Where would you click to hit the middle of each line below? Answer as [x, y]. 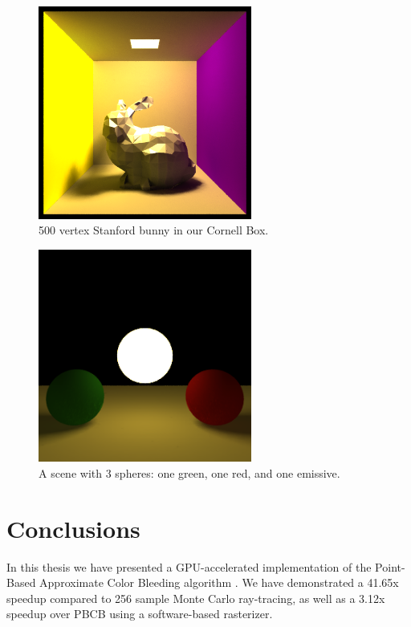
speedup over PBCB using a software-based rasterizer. [140, 614]
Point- [390, 566]
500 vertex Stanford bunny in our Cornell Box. [154, 230]
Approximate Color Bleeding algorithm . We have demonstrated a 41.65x [219, 582]
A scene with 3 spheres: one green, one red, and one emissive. [189, 472]
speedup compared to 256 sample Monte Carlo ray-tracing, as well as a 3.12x [196, 598]
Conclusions [73, 528]
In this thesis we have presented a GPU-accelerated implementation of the [189, 566]
